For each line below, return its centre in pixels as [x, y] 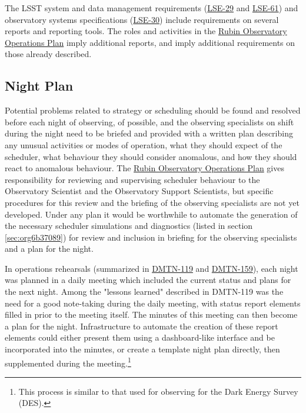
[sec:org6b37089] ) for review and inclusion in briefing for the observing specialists [151, 237]
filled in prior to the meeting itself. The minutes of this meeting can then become [151, 314]
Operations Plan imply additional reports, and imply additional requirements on [150, 42]
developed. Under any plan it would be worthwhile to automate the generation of [151, 214]
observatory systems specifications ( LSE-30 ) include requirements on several [142, 19]
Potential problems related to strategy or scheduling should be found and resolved [153, 110]
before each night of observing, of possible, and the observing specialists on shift [149, 121]
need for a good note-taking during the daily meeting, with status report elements [153, 303]
